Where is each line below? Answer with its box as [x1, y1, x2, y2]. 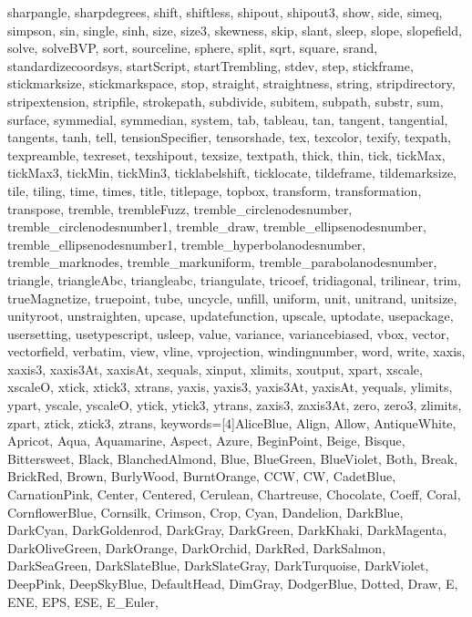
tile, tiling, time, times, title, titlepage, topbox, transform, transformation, [7, 180, 422, 200]
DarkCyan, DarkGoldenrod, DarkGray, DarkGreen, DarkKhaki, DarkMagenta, [7, 520, 447, 540]
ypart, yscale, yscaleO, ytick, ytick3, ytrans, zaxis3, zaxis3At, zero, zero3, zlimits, [7, 396, 462, 415]
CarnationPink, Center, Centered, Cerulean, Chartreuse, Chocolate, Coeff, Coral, [7, 485, 461, 504]
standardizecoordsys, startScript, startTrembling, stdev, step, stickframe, [7, 56, 414, 75]
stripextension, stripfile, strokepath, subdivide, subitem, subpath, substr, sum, [7, 91, 444, 110]
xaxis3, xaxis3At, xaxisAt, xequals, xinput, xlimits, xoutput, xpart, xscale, [7, 359, 423, 378]
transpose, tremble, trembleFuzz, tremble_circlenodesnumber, [7, 199, 353, 218]
